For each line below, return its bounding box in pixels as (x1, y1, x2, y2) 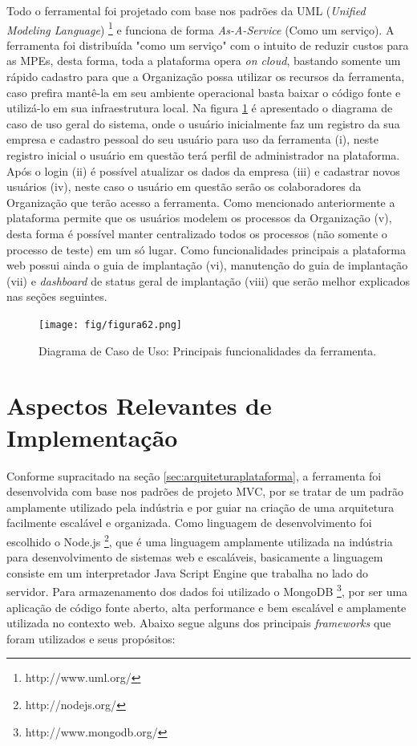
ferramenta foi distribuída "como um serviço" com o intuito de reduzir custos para (6, 36, 409, 53)
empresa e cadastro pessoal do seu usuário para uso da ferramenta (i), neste (6, 131, 379, 148)
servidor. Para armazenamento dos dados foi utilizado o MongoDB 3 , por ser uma (6, 581, 408, 599)
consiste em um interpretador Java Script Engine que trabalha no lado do (6, 564, 369, 581)
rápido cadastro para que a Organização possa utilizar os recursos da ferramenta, (6, 68, 405, 85)
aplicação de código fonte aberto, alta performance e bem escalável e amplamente (6, 598, 407, 615)
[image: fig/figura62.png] (38, 318, 182, 330)
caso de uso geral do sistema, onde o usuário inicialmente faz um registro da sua (6, 115, 400, 132)
